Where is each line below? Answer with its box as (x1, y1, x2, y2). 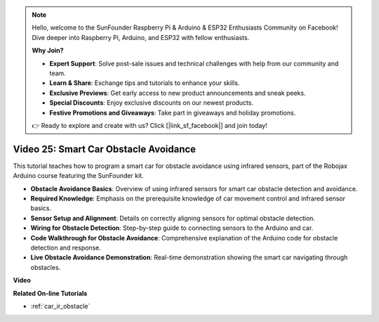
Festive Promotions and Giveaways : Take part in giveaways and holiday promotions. (49, 108, 296, 117)
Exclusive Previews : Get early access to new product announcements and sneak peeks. (49, 89, 306, 97)
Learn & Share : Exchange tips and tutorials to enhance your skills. (49, 79, 240, 87)
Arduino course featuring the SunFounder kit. (13, 172, 144, 180)
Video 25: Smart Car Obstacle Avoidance (13, 143, 197, 155)
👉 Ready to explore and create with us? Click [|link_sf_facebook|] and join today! (32, 121, 267, 129)
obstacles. (30, 263, 61, 271)
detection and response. (30, 243, 101, 252)
